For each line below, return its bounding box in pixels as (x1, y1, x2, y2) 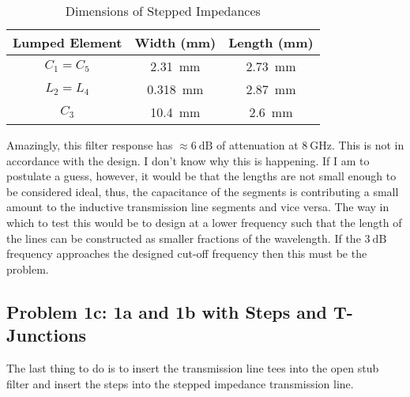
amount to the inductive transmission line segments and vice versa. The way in (6, 198, 389, 215)
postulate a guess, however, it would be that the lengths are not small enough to (6, 168, 397, 184)
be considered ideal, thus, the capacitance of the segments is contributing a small (6, 183, 399, 199)
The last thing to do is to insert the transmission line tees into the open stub (6, 359, 379, 376)
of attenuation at (216, 137, 299, 153)
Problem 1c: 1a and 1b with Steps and (6, 299, 327, 323)
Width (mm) (134, 33, 216, 51)
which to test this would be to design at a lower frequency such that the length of (6, 214, 402, 230)
